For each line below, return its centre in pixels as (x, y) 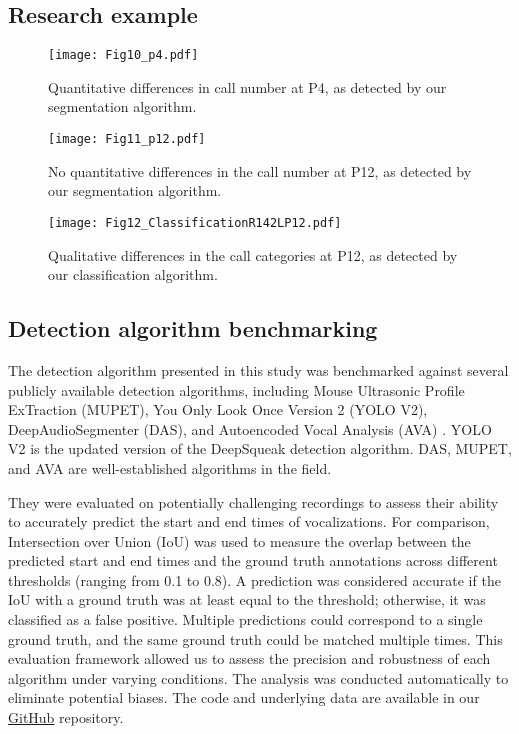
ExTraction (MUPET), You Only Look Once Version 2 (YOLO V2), (218, 409)
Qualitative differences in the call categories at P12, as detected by (253, 254)
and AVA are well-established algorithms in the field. (170, 467)
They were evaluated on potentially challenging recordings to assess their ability (253, 501)
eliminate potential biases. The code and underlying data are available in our (244, 697)
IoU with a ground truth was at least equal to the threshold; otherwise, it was (247, 599)
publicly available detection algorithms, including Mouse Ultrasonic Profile (236, 389)
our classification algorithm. (133, 274)
